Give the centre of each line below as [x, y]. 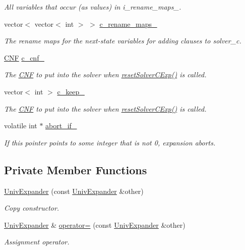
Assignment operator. [37, 242]
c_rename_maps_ [128, 23]
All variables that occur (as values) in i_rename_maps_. [93, 7]
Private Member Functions [76, 169]
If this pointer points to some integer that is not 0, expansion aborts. [110, 142]
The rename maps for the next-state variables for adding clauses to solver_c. [123, 41]
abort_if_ [61, 126]
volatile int [21, 126]
